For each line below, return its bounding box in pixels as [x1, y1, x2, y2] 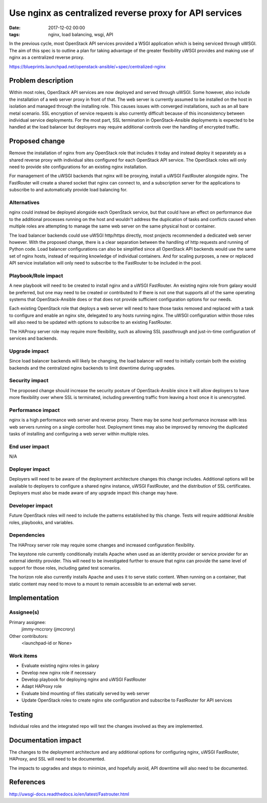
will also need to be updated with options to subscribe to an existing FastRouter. [9, 319, 173, 325]
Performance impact [9, 406, 60, 413]
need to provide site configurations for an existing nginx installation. [9, 164, 148, 170]
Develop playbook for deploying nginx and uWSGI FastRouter [21, 676, 146, 682]
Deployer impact [9, 465, 50, 472]
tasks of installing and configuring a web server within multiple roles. [9, 431, 149, 437]
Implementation [9, 594, 59, 602]
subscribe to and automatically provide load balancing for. [9, 187, 128, 193]
